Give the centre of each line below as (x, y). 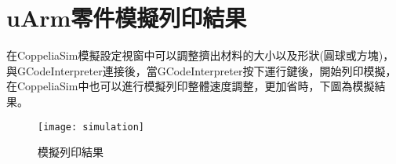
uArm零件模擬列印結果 (127, 18)
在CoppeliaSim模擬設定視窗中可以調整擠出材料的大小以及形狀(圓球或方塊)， (200, 55)
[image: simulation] (91, 127)
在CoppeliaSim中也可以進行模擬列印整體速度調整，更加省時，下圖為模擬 (191, 86)
